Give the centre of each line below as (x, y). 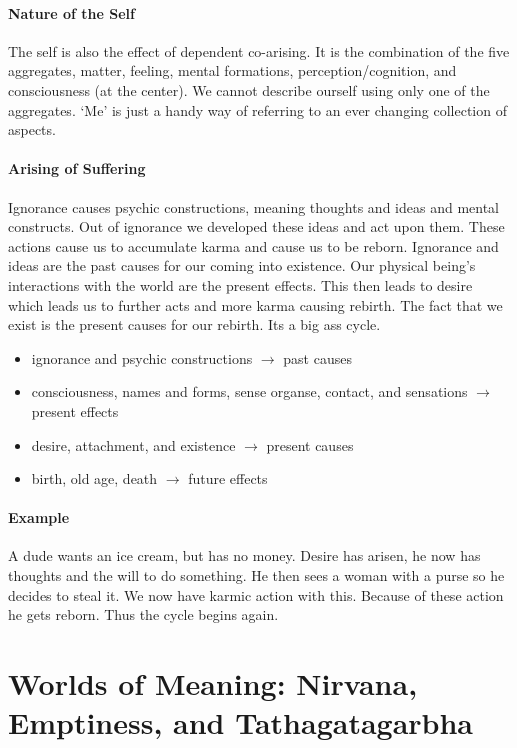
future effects (228, 478)
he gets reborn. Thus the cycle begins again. (143, 614)
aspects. (32, 129)
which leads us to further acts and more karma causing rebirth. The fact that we (255, 304)
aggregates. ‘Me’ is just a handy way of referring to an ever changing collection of (257, 109)
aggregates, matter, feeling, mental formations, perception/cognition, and (232, 70)
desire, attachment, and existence (133, 444)
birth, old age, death (94, 478)
